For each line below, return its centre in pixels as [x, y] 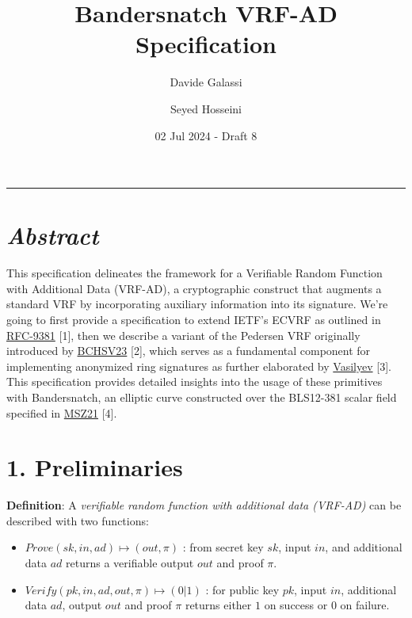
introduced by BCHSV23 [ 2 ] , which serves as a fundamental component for [189, 351]
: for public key [242, 589]
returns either [218, 605]
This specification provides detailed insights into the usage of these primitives [195, 381]
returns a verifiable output [130, 563]
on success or [296, 605]
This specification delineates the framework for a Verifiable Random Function [195, 273]
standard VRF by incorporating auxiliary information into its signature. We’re [197, 304]
